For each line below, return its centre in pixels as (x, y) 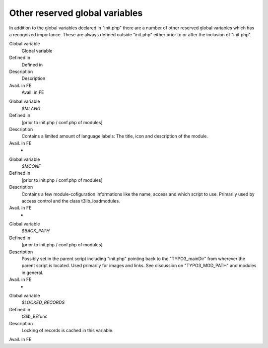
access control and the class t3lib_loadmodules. (71, 201)
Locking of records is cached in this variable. (67, 330)
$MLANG (31, 108)
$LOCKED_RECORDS (43, 302)
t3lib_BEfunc (34, 316)
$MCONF (31, 166)
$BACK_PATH (35, 231)
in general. (33, 273)
